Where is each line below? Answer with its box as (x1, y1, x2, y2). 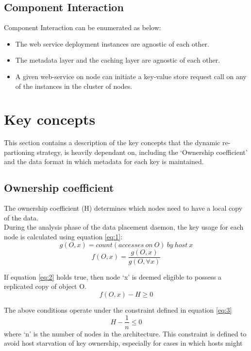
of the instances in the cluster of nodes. (15, 81, 133, 91)
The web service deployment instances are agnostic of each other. (15, 38, 209, 49)
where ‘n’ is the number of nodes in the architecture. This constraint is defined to (4, 328, 247, 338)
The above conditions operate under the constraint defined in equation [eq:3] (4, 304, 232, 315)
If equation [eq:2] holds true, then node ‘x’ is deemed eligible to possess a (4, 271, 222, 282)
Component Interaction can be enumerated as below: (4, 22, 161, 33)
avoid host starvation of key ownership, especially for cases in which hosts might (4, 338, 243, 348)
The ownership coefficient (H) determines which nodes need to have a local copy (4, 203, 243, 213)
